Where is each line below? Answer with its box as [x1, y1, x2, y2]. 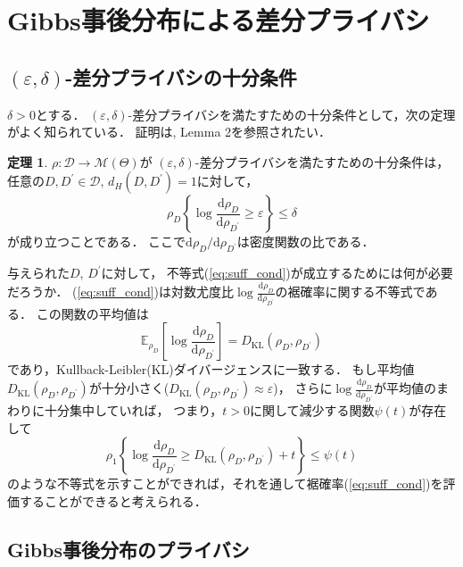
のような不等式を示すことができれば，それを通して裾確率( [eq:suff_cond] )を [7, 474, 443, 493]
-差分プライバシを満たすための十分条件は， [194, 152, 450, 171]
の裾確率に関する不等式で [275, 282, 426, 301]
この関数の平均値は [36, 304, 149, 322]
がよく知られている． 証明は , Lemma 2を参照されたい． [7, 122, 332, 141]
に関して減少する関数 [249, 401, 375, 420]
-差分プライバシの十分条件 [65, 63, 297, 90]
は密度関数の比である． [236, 232, 375, 251]
